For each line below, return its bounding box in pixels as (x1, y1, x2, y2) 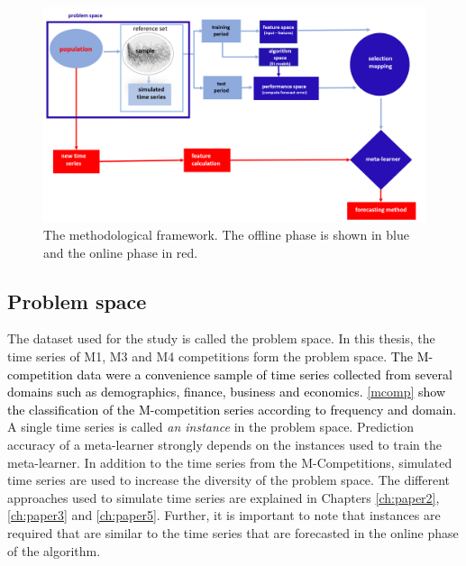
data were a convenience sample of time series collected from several (77, 364, 452, 383)
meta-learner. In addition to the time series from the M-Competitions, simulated (7, 452, 452, 471)
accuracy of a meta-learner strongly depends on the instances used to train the (7, 435, 443, 454)
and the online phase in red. (43, 242, 198, 261)
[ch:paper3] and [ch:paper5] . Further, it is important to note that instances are (7, 506, 441, 525)
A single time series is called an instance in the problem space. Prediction (7, 417, 415, 436)
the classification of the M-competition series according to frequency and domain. (7, 399, 457, 418)
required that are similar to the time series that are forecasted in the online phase (7, 524, 459, 543)
